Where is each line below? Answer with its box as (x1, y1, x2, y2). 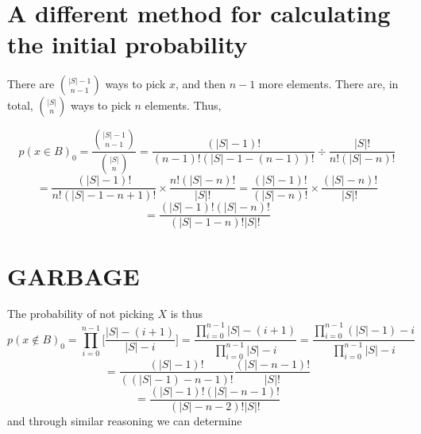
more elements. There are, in (258, 76, 399, 92)
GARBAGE (7, 259, 140, 292)
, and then (175, 76, 226, 92)
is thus (170, 305, 203, 322)
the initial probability (7, 28, 248, 60)
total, (7, 97, 33, 114)
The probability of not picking (7, 305, 154, 322)
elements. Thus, (145, 97, 222, 114)
